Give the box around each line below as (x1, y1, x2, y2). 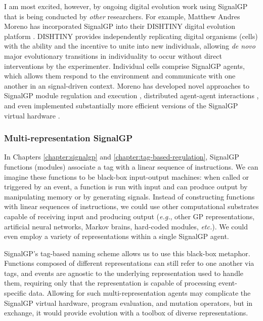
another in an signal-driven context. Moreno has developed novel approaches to (4, 80, 249, 91)
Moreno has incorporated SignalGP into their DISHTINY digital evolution (4, 21, 235, 31)
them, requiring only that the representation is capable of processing (4, 277, 216, 288)
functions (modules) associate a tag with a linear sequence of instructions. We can (4, 161, 258, 172)
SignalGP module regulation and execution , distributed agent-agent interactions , (4, 90, 259, 101)
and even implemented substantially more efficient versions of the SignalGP (4, 100, 238, 110)
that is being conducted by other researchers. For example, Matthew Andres (4, 11, 240, 21)
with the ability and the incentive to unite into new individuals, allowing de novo (4, 41, 255, 51)
